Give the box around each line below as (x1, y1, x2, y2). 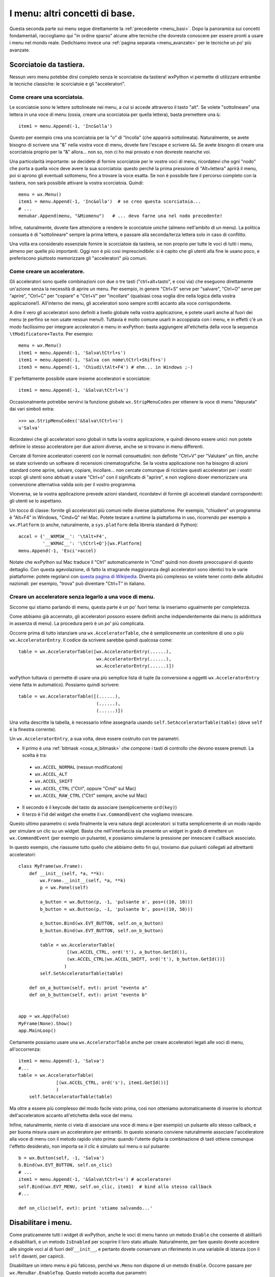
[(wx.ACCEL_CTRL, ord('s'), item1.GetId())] (56, 1079, 169, 1085)
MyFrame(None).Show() (18, 1021, 72, 1026)
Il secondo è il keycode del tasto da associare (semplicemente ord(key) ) (22, 804, 177, 810)
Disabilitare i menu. (9, 1218, 72, 1227)
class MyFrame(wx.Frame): (18, 863, 84, 869)
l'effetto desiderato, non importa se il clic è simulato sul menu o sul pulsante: (9, 1143, 171, 1149)
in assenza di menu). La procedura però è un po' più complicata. (9, 621, 145, 627)
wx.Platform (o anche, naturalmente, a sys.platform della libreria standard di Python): (9, 522, 199, 528)
